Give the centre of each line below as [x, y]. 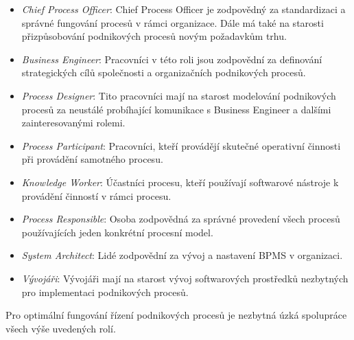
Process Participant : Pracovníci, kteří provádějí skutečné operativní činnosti [181, 145]
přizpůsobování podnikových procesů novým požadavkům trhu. [154, 36]
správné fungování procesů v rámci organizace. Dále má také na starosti [173, 22]
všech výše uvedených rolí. [61, 328]
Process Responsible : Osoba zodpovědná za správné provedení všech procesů [181, 219]
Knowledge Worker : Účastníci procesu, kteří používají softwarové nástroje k [180, 182]
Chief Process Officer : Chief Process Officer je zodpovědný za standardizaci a [184, 9]
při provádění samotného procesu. [92, 159]
